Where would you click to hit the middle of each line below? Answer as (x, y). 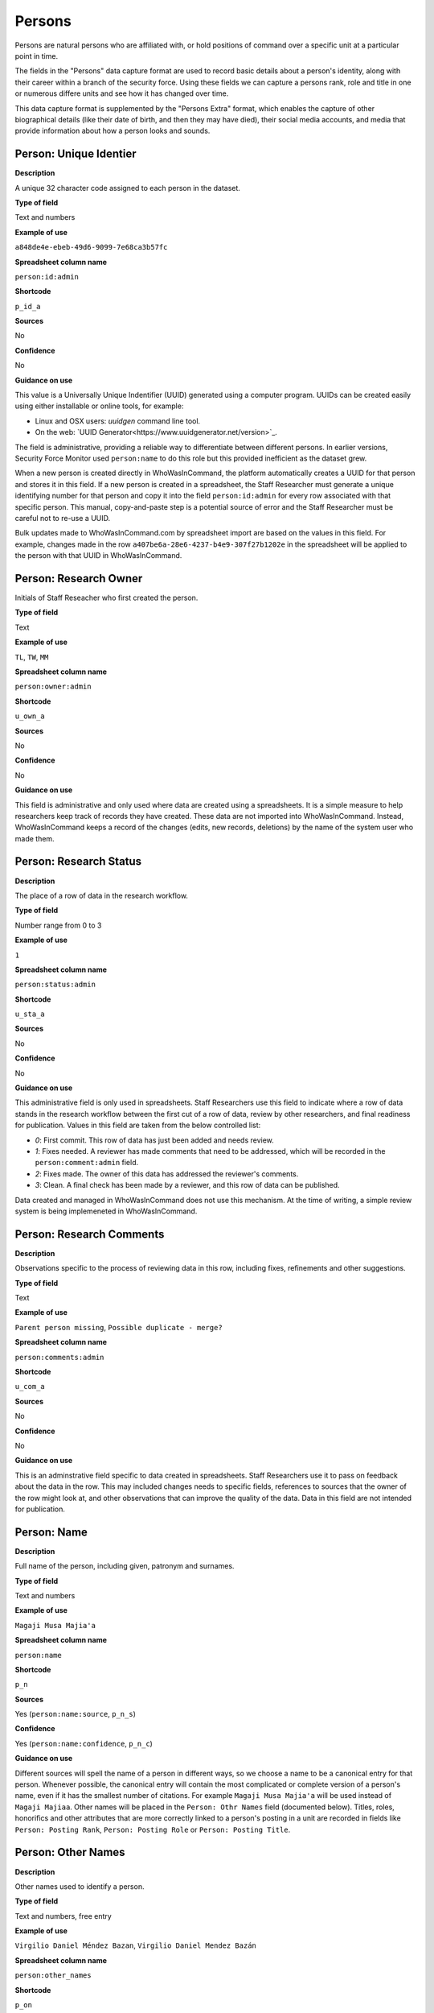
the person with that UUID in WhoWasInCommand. (98, 556)
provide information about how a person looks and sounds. (113, 131)
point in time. (37, 56)
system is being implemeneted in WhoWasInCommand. (106, 1211)
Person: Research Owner (79, 579)
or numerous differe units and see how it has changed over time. (122, 93)
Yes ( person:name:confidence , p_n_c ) (84, 1743)
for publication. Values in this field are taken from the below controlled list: (138, 1125)
